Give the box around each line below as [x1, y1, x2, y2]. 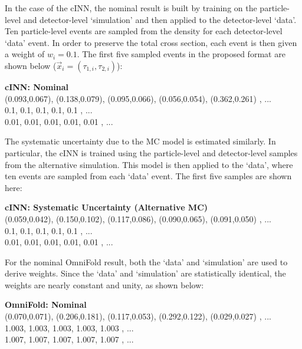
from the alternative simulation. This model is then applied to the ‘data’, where [5, 158, 293, 170]
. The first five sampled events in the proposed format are [77, 48, 285, 60]
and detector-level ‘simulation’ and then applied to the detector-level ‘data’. [23, 13, 297, 25]
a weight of [5, 48, 45, 60]
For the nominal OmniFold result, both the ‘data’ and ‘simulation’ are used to [5, 255, 288, 268]
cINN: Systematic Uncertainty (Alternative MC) [5, 201, 208, 213]
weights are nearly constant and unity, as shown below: [5, 278, 204, 291]
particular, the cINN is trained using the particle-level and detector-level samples [5, 146, 298, 159]
